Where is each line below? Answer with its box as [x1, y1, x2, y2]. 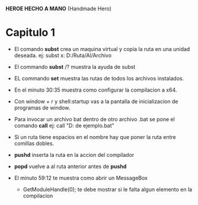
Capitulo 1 [5, 26, 56, 39]
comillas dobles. [14, 140, 55, 147]
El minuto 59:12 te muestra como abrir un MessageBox [14, 174, 148, 181]
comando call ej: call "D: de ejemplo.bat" [14, 122, 115, 129]
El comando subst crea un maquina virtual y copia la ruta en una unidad [14, 45, 190, 52]
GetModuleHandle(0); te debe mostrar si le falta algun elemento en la [23, 185, 193, 193]
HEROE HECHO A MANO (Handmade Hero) [5, 5, 112, 12]
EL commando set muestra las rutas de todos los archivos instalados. [14, 74, 184, 82]
